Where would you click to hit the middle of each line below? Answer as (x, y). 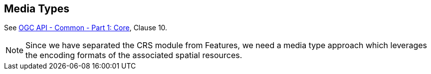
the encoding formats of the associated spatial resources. (134, 55)
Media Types (37, 9)
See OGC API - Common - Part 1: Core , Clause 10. (86, 28)
